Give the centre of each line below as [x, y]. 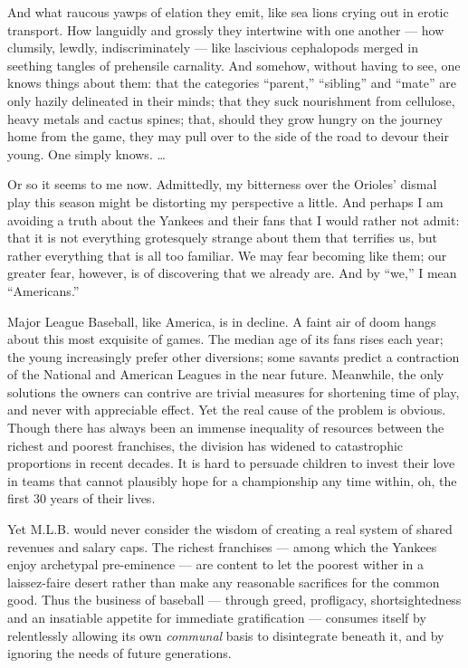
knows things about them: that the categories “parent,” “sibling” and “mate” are [232, 83]
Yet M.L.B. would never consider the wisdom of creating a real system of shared [230, 529]
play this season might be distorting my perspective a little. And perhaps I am [225, 201]
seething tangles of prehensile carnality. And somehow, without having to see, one [234, 65]
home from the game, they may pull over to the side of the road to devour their [228, 136]
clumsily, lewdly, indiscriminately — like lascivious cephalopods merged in [213, 48]
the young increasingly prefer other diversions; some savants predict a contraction [234, 356]
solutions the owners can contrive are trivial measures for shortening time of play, [234, 391]
